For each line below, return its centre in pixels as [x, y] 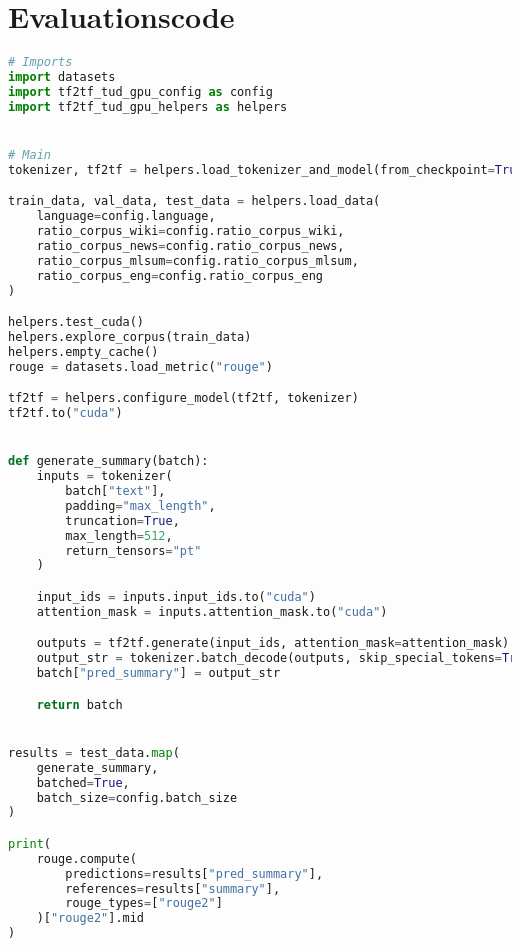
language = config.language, [126, 216]
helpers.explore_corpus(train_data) [130, 337]
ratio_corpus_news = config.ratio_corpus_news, [190, 245]
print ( [29, 843]
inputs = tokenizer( [104, 476]
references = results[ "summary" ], [173, 888]
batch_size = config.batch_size [137, 797]
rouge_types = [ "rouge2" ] [144, 903]
